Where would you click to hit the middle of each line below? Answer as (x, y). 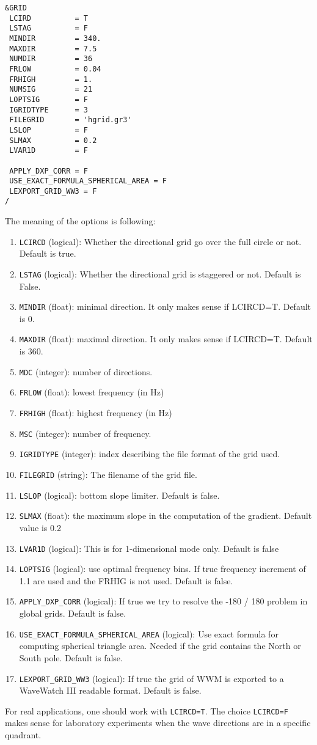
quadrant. (23, 735)
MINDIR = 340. (55, 38)
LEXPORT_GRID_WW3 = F (53, 191)
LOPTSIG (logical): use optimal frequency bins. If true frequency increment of (162, 569)
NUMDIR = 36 (51, 59)
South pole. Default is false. (71, 657)
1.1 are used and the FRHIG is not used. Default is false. (126, 580)
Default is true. (48, 253)
